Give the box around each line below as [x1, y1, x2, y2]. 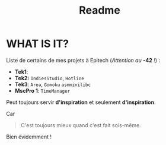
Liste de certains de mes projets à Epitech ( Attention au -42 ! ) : [6, 56, 161, 64]
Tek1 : [14, 68, 28, 75]
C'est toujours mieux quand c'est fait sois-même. [20, 121, 141, 128]
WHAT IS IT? [6, 37, 69, 51]
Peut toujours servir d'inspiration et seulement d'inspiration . [6, 99, 156, 106]
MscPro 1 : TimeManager [14, 87, 71, 94]
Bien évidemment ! [6, 133, 52, 140]
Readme [79, 4, 120, 17]
